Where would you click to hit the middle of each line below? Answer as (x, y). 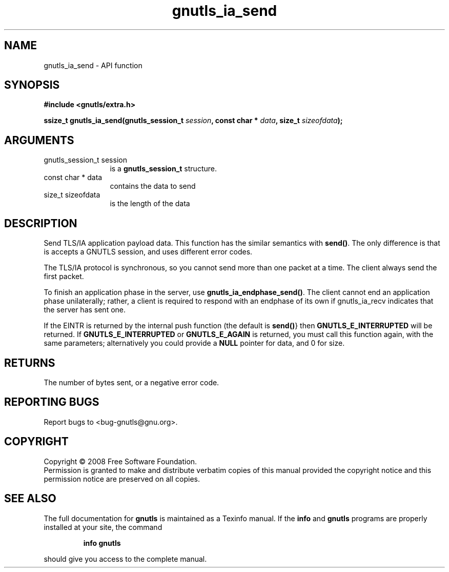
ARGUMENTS (39, 140)
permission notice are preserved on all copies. (122, 479)
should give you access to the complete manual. (125, 559)
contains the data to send (153, 186)
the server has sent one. (85, 310)
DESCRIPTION (41, 223)
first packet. (64, 277)
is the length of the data (150, 204)
